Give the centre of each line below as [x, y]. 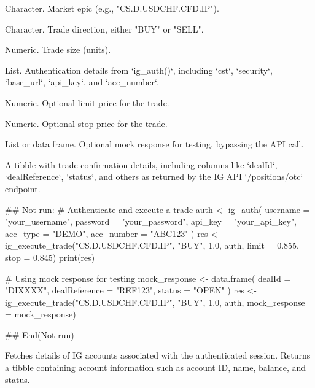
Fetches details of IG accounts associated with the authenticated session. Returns [158, 355]
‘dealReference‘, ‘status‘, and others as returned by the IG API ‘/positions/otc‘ [154, 177]
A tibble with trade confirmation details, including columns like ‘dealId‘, [141, 164]
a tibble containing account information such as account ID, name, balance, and [156, 367]
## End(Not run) [40, 334]
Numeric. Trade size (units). [58, 49]
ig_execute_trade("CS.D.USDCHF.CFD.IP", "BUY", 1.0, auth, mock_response [155, 302]
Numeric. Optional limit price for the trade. [87, 102]
